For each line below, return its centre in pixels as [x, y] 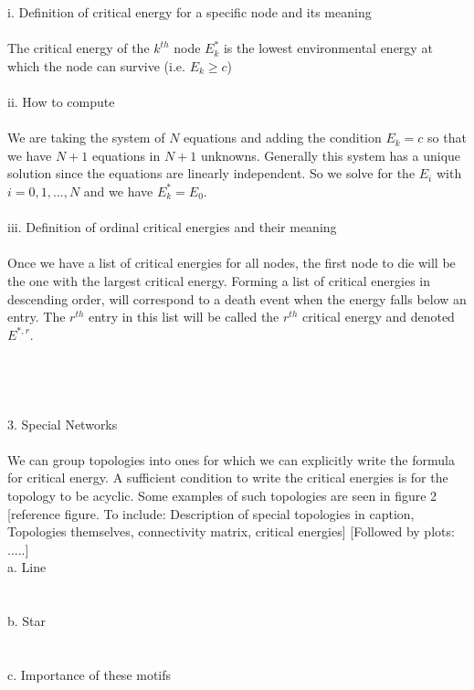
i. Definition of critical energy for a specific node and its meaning [190, 12]
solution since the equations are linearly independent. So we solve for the [211, 173]
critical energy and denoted [378, 317]
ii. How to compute [61, 101]
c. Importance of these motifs [90, 674]
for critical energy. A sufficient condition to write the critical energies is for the [228, 478]
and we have [118, 191]
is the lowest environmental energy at [328, 48]
